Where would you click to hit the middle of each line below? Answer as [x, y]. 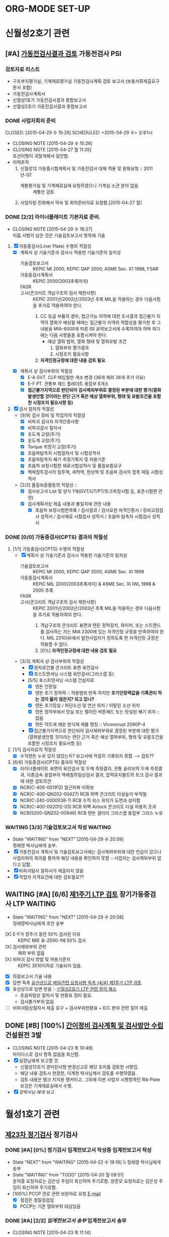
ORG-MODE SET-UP [48, 9]
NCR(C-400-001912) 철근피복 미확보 [57, 787]
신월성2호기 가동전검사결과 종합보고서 [50, 106]
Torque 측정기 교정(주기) [52, 447]
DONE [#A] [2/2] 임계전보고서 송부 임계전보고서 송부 [66, 1220]
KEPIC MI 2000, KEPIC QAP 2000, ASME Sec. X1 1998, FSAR [95, 268]
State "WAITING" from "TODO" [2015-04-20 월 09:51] [68, 1174]
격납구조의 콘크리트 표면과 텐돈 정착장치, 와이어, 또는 [92, 625]
